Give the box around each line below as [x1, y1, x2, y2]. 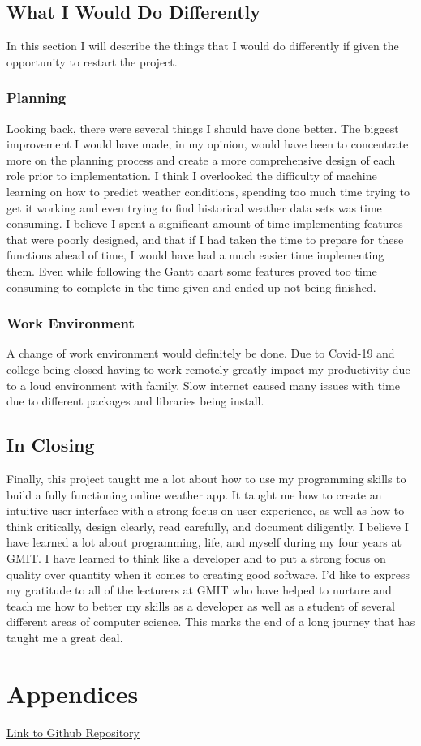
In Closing [6, 432, 95, 457]
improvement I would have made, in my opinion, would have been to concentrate [6, 135, 409, 152]
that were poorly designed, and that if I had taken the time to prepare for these [6, 230, 404, 247]
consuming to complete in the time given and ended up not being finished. [6, 278, 376, 295]
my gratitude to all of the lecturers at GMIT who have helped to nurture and [6, 581, 392, 598]
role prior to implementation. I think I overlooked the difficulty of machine [6, 167, 377, 184]
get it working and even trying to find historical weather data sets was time [6, 199, 382, 216]
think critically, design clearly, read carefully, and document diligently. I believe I [6, 517, 409, 534]
